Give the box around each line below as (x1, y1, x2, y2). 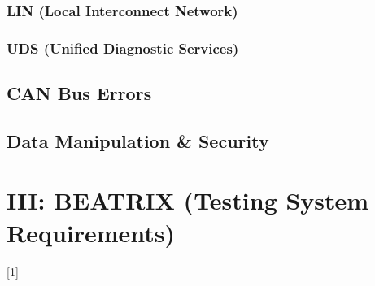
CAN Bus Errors (7, 80, 152, 106)
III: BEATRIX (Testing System (7, 184, 369, 217)
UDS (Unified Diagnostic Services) (7, 37, 239, 58)
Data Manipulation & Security (7, 128, 269, 153)
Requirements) (7, 215, 176, 249)
